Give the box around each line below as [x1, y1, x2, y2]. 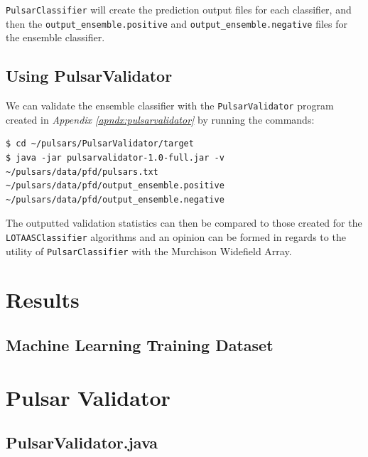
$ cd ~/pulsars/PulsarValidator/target [6, 139, 194, 149]
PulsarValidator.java [6, 431, 158, 453]
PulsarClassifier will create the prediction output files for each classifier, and [6, 2, 352, 16]
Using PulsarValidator [6, 65, 173, 87]
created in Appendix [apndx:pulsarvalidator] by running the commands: [6, 112, 315, 127]
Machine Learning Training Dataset [6, 334, 274, 355]
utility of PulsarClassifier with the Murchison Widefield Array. [6, 243, 292, 258]
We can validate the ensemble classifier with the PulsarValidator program [6, 98, 334, 113]
